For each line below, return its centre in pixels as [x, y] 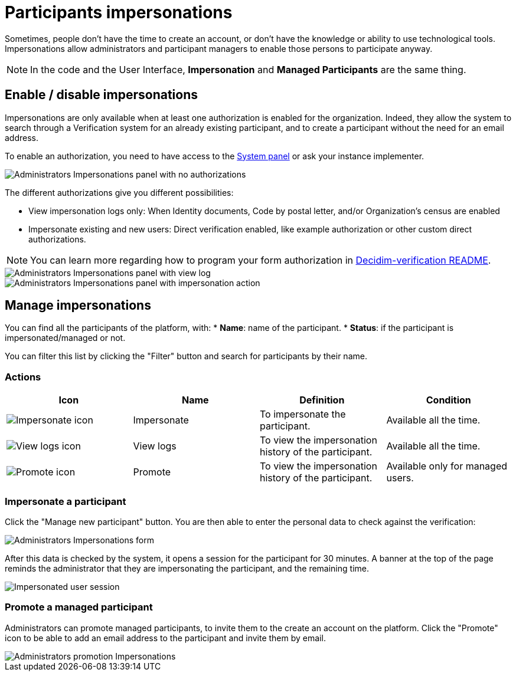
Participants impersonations [119, 12]
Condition [448, 400]
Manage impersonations [78, 306]
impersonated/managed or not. [65, 338]
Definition [322, 400]
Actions [23, 377]
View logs [155, 446]
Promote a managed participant [79, 607]
